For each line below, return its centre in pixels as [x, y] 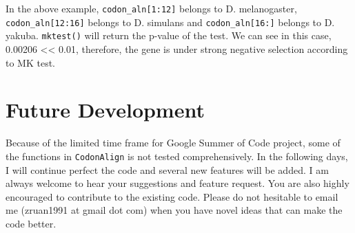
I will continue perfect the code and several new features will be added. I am [167, 169]
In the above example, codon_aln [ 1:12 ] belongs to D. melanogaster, [151, 8]
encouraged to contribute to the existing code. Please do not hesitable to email [172, 196]
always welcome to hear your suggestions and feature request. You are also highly [177, 183]
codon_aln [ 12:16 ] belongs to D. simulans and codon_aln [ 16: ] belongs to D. [170, 22]
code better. [31, 223]
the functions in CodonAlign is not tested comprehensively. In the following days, [177, 156]
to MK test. [31, 62]
